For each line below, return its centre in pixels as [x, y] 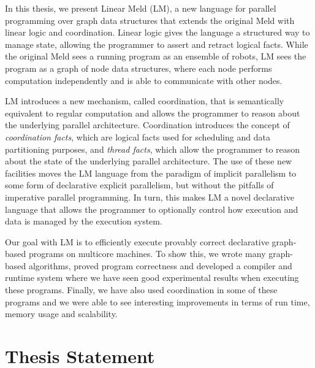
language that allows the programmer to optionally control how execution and [152, 209]
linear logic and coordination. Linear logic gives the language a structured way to [157, 32]
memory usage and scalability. [61, 314]
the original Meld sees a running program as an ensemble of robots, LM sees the [156, 56]
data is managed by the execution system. [84, 221]
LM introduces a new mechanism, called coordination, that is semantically [145, 101]
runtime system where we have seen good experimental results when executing [152, 278]
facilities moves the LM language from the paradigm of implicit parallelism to [151, 173]
